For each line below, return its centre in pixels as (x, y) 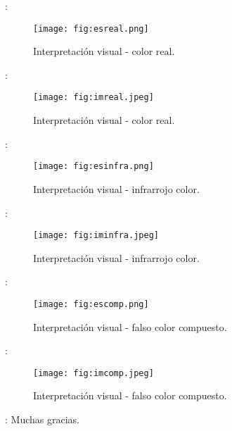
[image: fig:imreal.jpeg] (94, 98)
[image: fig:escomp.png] (91, 304)
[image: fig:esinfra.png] (94, 167)
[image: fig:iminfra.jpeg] (96, 236)
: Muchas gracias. (42, 419)
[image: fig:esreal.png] (91, 29)
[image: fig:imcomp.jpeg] (94, 373)
